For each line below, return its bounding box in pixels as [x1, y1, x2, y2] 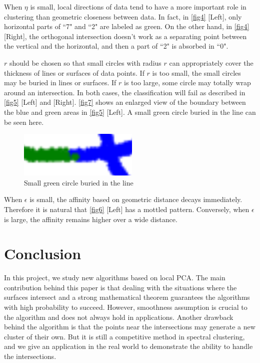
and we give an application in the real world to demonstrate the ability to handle [4, 341, 253, 351]
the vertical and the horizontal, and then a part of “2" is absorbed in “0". [4, 41, 228, 51]
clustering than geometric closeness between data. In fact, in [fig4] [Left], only [4, 11, 242, 22]
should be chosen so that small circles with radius [9, 57, 161, 68]
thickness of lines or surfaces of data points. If [4, 67, 144, 78]
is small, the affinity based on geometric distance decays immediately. [29, 194, 242, 205]
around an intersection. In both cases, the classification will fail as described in [4, 87, 245, 97]
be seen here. [4, 116, 44, 127]
